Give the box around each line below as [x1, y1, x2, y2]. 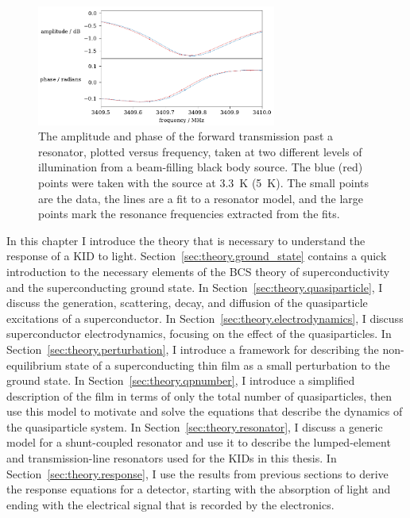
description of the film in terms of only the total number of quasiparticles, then [6, 387, 393, 404]
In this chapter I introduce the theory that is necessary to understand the [6, 232, 366, 248]
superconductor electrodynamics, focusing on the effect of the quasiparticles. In [6, 325, 392, 342]
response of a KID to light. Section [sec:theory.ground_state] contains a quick [6, 247, 387, 264]
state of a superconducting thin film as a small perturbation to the [65, 356, 390, 373]
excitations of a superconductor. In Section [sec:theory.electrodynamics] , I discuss [6, 309, 404, 326]
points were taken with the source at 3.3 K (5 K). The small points [38, 174, 369, 190]
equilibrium [6, 356, 62, 373]
